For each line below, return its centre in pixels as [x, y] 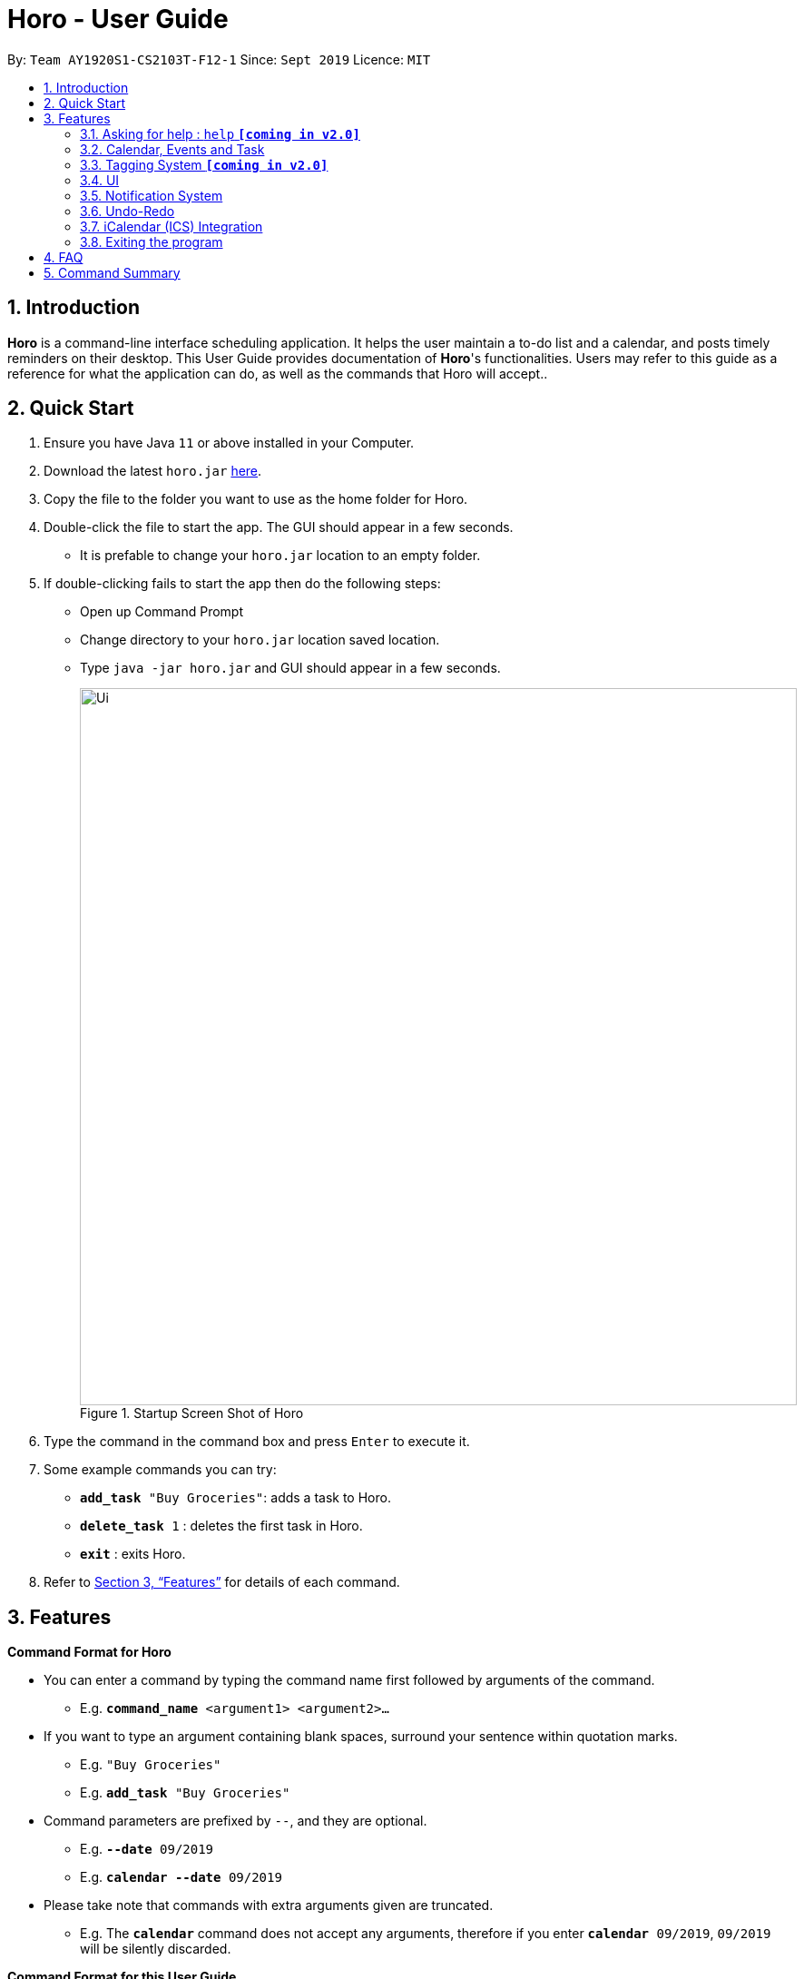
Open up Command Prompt [162, 612]
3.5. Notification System [152, 195]
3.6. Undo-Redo [127, 211]
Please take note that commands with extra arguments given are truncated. [269, 1905]
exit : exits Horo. [133, 1554]
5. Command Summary [112, 272]
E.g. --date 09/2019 [147, 1849]
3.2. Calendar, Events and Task [172, 149]
